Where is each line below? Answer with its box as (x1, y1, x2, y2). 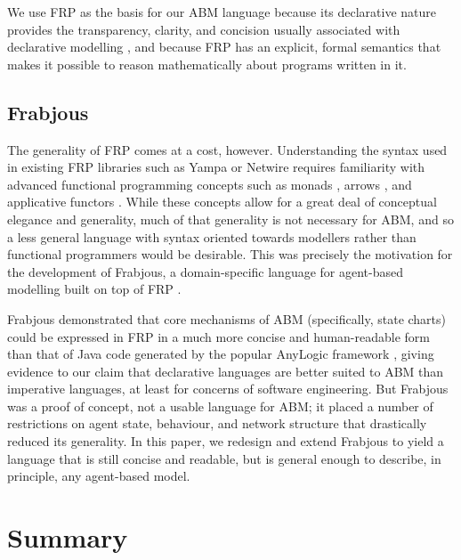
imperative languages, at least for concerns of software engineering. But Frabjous (7, 379, 449, 398)
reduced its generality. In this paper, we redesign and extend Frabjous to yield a (7, 432, 444, 450)
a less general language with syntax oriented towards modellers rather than (7, 227, 417, 246)
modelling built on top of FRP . (7, 280, 182, 298)
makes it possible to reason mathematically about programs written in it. (7, 54, 407, 73)
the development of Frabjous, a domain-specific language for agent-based (7, 262, 404, 280)
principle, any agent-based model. (7, 467, 190, 485)
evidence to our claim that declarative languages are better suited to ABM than (7, 361, 444, 380)
